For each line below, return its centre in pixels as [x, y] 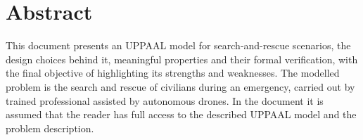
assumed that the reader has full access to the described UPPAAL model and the [181, 114]
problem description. [50, 128]
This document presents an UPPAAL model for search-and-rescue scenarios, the [178, 45]
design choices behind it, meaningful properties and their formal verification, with [182, 59]
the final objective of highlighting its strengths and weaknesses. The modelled [173, 73]
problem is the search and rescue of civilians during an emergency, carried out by [180, 86]
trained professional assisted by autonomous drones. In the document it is [165, 100]
